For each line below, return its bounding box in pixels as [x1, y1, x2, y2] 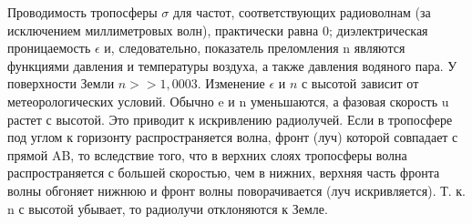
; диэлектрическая [328, 20, 428, 39]
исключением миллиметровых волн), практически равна [7, 20, 319, 39]
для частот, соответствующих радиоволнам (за [172, 3, 431, 21]
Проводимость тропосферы [7, 3, 158, 21]
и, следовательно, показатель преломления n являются [104, 38, 405, 57]
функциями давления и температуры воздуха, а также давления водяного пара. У [7, 56, 457, 75]
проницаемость [7, 38, 91, 57]
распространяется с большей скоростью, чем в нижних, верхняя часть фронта [7, 163, 440, 182]
